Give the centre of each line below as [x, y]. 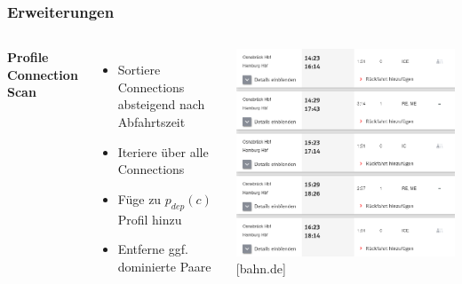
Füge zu [139, 198]
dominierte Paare [164, 266]
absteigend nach [161, 104]
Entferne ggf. [153, 249]
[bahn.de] [261, 268]
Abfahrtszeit [151, 122]
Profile [28, 57]
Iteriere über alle [163, 151]
